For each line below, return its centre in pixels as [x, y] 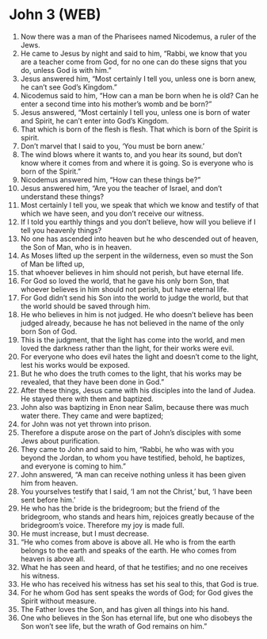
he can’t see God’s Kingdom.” [69, 87]
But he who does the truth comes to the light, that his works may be [131, 373]
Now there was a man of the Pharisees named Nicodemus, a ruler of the [138, 36]
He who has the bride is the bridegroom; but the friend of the [120, 508]
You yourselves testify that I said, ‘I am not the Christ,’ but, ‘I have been [136, 491]
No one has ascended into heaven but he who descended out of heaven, [139, 239]
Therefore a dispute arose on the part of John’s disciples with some [131, 432]
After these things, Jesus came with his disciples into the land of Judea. [138, 390]
